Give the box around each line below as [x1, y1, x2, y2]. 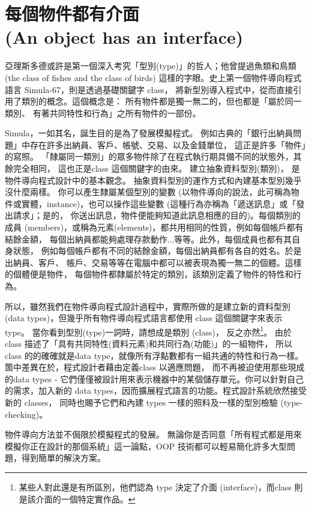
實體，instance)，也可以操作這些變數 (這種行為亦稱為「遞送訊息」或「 [21, 197, 296, 209]
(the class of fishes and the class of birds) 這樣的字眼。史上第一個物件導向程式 [5, 71, 302, 83]
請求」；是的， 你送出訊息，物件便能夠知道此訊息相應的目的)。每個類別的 [13, 209, 301, 221]
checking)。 [5, 408, 48, 420]
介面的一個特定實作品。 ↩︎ [35, 492, 136, 505]
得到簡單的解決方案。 [21, 451, 106, 464]
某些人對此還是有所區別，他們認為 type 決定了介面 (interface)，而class [19, 480, 292, 493]
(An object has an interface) [5, 25, 244, 49]
